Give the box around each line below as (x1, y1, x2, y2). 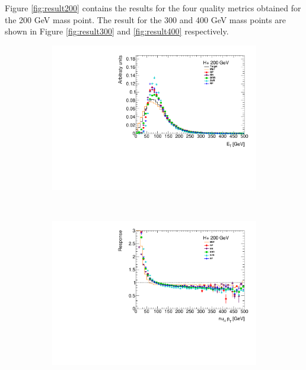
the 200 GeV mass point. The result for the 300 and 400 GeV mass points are (5, 13, 286, 26)
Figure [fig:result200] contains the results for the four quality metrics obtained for (5, 2, 301, 14)
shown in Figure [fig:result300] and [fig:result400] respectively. (5, 25, 229, 37)
